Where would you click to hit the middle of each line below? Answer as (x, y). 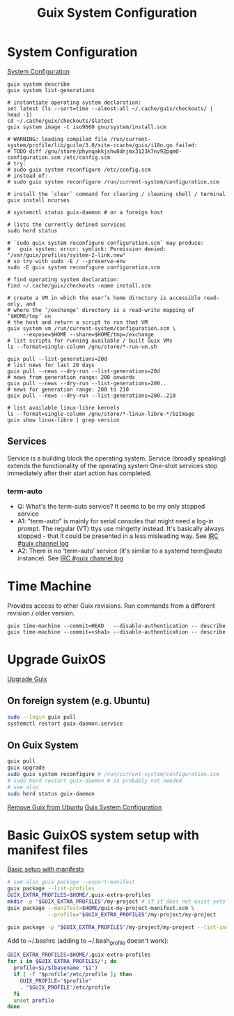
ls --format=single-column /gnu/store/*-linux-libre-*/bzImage (101, 414)
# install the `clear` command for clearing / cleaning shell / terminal (117, 194)
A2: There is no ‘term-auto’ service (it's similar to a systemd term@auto (120, 551)
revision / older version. (41, 613)
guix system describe (39, 84)
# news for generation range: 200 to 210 (68, 389)
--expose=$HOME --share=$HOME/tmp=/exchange (88, 334)
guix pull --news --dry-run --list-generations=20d (84, 371)
